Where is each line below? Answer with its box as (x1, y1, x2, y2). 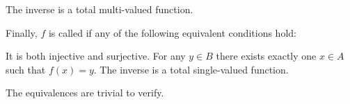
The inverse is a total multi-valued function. (6, 2, 193, 16)
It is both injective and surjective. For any (6, 49, 186, 63)
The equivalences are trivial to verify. (6, 85, 164, 100)
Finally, (6, 25, 38, 40)
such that (6, 62, 46, 76)
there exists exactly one (216, 49, 317, 63)
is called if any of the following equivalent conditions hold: (48, 25, 296, 40)
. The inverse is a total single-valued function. (93, 62, 289, 76)
